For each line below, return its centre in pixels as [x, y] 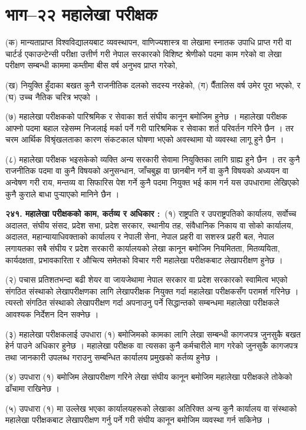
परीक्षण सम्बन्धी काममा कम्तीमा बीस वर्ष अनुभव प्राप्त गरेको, [91, 65]
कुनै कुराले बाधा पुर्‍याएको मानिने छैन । [62, 193]
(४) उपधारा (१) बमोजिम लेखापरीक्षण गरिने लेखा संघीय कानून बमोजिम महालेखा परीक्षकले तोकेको [149, 377]
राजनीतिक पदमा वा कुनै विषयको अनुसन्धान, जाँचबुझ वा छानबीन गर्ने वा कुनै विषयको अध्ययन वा [147, 171]
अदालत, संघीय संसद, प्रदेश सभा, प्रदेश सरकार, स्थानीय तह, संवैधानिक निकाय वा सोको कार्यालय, [149, 225]
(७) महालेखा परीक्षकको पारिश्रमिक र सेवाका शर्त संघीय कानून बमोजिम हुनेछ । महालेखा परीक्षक [146, 116]
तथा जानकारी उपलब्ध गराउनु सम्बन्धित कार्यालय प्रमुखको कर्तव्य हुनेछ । [112, 357]
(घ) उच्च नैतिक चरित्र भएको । [52, 96]
